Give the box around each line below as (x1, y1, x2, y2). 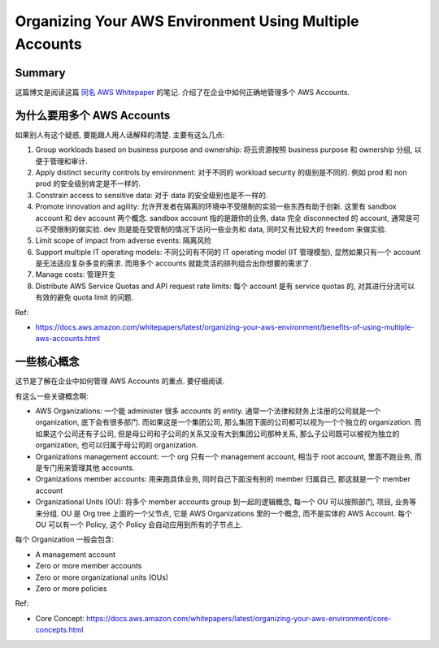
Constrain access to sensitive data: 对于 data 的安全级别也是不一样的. (35, 190, 268, 200)
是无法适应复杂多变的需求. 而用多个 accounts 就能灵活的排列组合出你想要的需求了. (35, 258, 312, 268)
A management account (35, 549, 116, 559)
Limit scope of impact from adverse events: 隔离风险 (35, 235, 211, 245)
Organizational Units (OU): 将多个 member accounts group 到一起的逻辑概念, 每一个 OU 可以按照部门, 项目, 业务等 (35, 497, 417, 507)
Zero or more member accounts (35, 561, 142, 571)
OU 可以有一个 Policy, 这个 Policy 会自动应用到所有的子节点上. (35, 520, 243, 529)
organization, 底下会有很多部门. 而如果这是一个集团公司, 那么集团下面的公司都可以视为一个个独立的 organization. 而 (35, 417, 422, 427)
